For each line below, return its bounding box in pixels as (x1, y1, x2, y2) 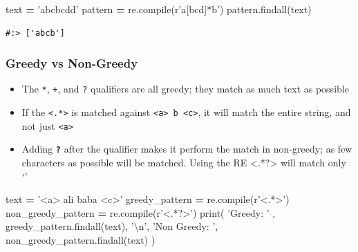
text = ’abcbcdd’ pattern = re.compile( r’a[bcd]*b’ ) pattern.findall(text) (6, 2, 312, 16)
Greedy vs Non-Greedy (6, 55, 138, 72)
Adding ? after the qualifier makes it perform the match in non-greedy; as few (21, 142, 352, 156)
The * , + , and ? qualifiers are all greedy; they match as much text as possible (21, 81, 349, 96)
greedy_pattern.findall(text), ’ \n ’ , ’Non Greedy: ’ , (6, 219, 218, 233)
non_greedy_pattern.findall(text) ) (6, 233, 156, 246)
